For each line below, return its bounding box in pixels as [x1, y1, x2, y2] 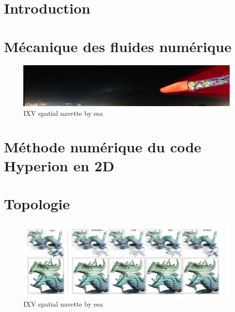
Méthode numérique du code [4, 136, 201, 156]
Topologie [4, 194, 70, 214]
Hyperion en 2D [4, 155, 114, 175]
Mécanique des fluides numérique [4, 36, 232, 56]
